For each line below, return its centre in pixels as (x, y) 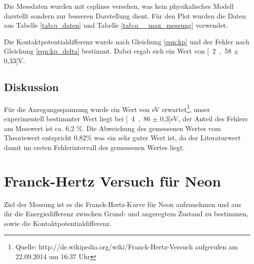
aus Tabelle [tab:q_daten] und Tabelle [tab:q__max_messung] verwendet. (116, 25)
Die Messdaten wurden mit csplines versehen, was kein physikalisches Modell (119, 6)
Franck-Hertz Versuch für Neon (113, 180)
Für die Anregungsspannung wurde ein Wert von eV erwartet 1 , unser (107, 108)
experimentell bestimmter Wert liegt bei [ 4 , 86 (77, 119)
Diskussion (32, 86)
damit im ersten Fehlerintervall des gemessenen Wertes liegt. (95, 147)
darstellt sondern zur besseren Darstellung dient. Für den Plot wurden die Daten (125, 15)
